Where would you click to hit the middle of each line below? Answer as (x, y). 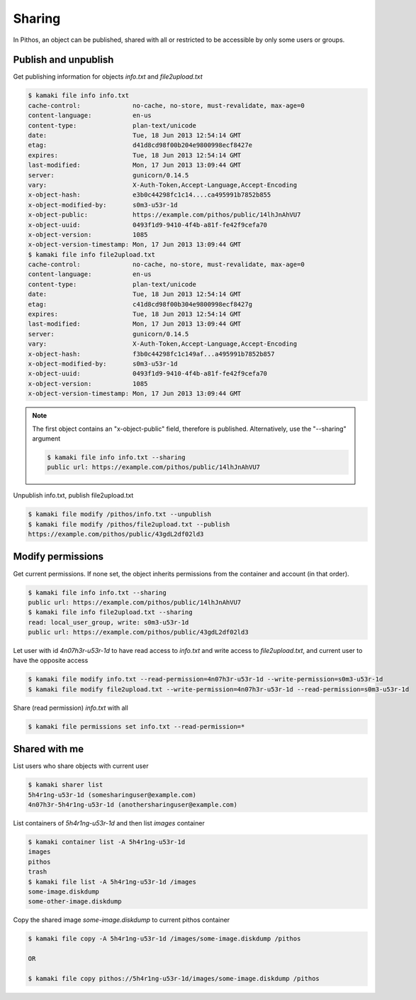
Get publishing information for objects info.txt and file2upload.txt (108, 77)
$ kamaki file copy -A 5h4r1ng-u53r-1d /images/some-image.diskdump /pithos (164, 939)
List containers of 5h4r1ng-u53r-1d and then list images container (109, 823)
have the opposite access (51, 661)
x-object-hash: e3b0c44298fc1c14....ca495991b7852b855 (150, 195)
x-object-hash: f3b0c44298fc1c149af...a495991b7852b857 (151, 354)
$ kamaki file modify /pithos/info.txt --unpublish (120, 514)
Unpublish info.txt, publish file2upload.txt (73, 495)
